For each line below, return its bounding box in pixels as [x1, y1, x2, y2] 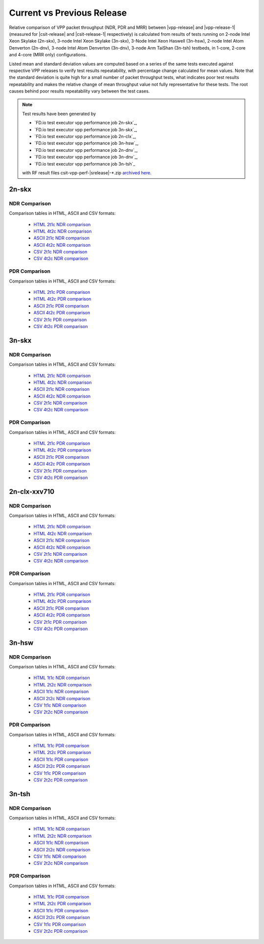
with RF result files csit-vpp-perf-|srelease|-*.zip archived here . [22, 169, 152, 176]
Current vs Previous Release [9, 7, 127, 18]
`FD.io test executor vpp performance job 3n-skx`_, [34, 126, 137, 132]
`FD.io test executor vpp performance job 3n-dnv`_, [34, 154, 138, 160]
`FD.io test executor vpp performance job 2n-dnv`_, [34, 147, 138, 153]
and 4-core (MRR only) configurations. [9, 52, 87, 58]
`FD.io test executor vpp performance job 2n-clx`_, [34, 134, 136, 140]
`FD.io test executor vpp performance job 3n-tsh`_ [34, 161, 135, 166]
